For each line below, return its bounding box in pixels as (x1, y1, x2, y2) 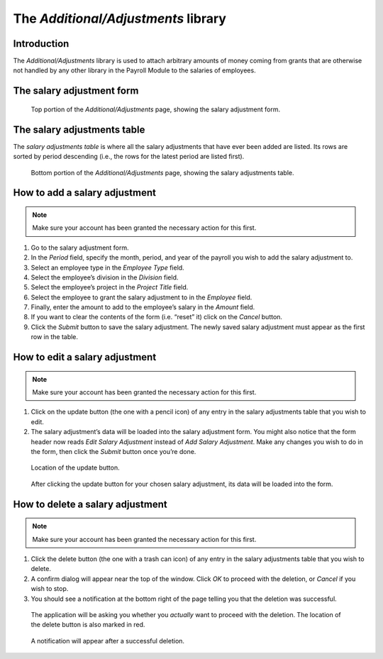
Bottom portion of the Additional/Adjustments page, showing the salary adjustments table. (30, 168, 294, 177)
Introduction (13, 38, 70, 50)
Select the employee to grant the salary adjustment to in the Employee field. (30, 293, 252, 301)
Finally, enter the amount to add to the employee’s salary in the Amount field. (30, 303, 255, 311)
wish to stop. (30, 585, 69, 593)
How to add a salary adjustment (13, 187, 156, 199)
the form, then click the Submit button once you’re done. (30, 448, 196, 455)
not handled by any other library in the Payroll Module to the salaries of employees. (13, 66, 256, 74)
